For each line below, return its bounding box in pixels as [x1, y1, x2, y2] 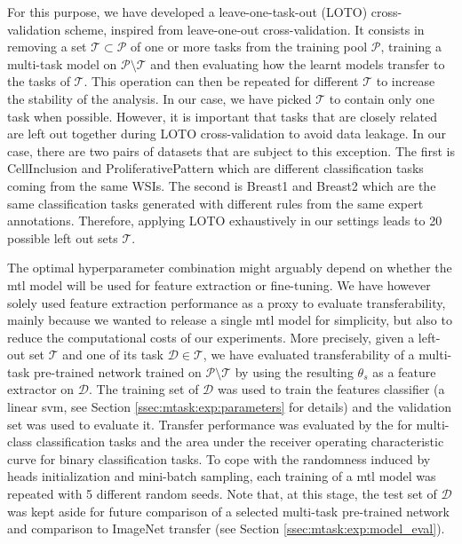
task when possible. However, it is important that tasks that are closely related [7, 106, 438, 125]
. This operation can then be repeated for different [84, 72, 359, 91]
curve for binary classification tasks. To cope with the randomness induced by [7, 449, 431, 468]
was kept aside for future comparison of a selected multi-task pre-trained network [7, 501, 450, 520]
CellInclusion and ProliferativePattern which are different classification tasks [7, 159, 424, 177]
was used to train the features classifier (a [217, 380, 445, 398]
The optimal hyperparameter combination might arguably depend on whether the [7, 258, 452, 277]
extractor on [7, 380, 75, 398]
